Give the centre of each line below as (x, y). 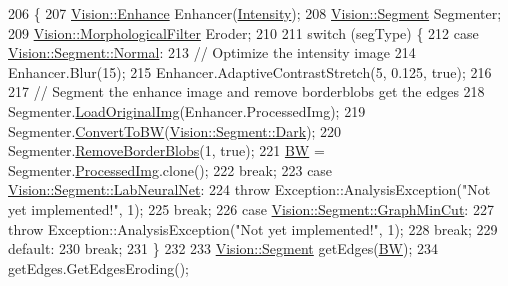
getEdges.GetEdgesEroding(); (98, 267)
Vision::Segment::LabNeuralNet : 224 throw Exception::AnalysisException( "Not (249, 189)
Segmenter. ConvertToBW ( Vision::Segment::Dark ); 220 (175, 130)
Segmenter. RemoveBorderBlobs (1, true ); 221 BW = (166, 150)
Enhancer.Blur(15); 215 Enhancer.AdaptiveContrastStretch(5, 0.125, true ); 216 (250, 71)
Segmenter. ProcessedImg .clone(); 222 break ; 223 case (170, 169)
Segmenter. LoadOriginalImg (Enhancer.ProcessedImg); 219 (187, 110)
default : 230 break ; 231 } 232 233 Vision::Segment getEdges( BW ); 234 (223, 248)
